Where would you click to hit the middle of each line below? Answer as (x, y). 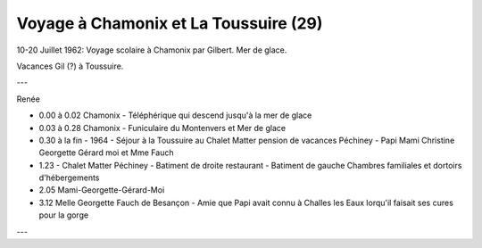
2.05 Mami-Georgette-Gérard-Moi (102, 190)
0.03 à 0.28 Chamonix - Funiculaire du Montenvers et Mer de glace (162, 128)
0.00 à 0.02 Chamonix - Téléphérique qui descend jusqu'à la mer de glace (175, 115)
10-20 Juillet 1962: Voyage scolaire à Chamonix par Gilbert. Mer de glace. (152, 50)
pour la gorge (64, 215)
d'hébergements (69, 178)
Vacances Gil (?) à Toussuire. (70, 66)
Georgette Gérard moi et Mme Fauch (106, 153)
